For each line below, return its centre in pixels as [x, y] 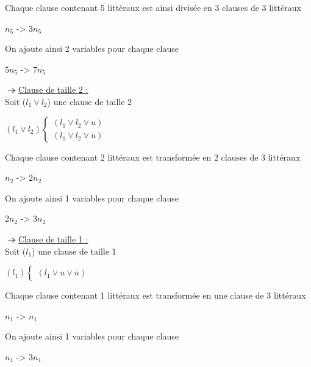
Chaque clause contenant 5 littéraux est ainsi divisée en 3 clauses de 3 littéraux [153, 7]
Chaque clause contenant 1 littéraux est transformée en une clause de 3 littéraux [155, 295]
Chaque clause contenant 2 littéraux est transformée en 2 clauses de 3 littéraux [153, 157]
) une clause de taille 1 [74, 251]
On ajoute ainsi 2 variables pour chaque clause [92, 49]
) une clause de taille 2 [90, 101]
